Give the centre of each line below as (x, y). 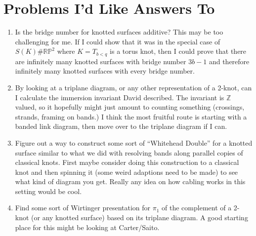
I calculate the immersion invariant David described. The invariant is (120, 97)
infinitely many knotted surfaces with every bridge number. (105, 71)
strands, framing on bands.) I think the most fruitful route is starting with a (131, 116)
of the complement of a (197, 208)
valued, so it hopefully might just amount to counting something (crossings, (130, 107)
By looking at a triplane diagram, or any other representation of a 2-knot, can (133, 87)
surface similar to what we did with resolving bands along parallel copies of (129, 152)
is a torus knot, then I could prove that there (178, 51)
